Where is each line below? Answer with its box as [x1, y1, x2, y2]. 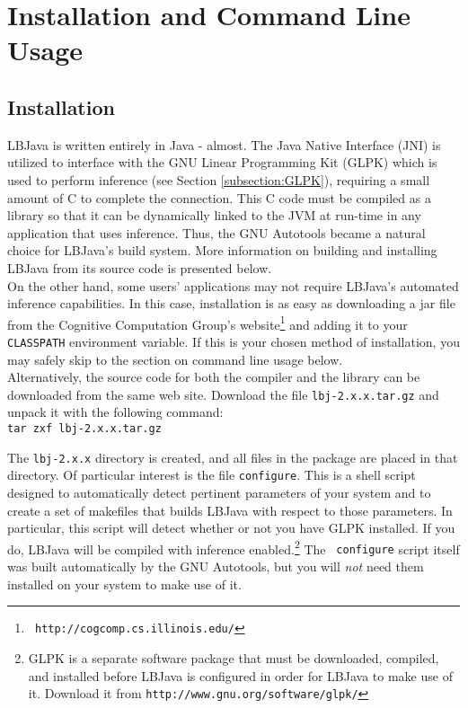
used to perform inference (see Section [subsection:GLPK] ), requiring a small [7, 170, 430, 189]
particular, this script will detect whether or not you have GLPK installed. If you [7, 518, 455, 537]
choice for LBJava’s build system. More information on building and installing [7, 241, 437, 260]
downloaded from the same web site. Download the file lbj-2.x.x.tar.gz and [7, 385, 439, 403]
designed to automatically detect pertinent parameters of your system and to [7, 483, 431, 502]
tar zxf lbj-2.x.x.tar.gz [7, 422, 162, 436]
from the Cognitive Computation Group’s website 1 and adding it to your [7, 312, 408, 333]
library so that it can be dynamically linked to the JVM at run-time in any [7, 206, 421, 225]
